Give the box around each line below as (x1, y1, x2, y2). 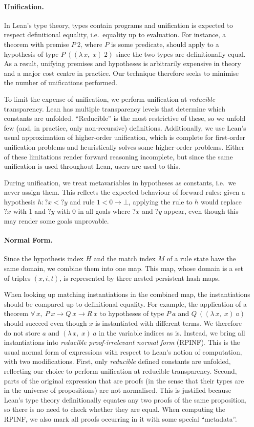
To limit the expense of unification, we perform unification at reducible (4, 93, 215, 104)
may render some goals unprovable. (4, 216, 109, 226)
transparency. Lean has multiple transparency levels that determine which (4, 103, 225, 113)
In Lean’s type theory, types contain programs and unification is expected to (4, 20, 233, 30)
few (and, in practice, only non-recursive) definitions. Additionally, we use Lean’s (4, 122, 246, 133)
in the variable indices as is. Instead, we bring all (99, 327, 245, 337)
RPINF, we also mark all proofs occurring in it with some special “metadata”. (4, 413, 237, 424)
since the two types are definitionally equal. (115, 48, 246, 59)
